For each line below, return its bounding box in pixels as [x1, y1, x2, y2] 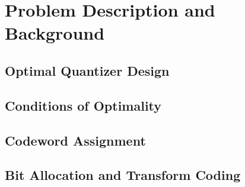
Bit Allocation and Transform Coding [5, 166, 241, 184]
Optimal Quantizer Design [5, 61, 170, 79]
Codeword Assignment [5, 131, 146, 149]
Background [5, 21, 105, 45]
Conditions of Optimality [5, 96, 162, 114]
